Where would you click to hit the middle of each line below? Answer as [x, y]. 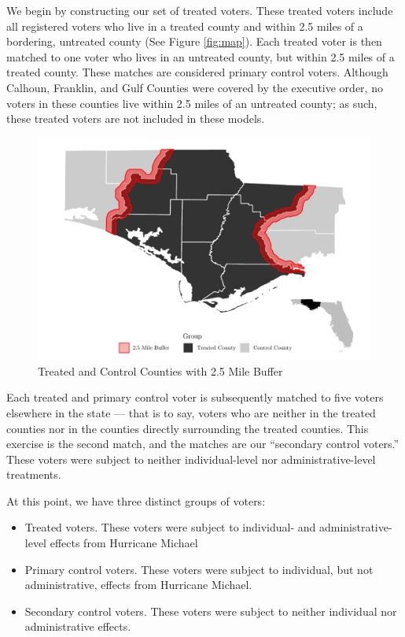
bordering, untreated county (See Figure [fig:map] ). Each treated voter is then [194, 41]
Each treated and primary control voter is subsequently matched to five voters [195, 397]
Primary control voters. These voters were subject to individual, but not [199, 569]
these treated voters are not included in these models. [136, 119]
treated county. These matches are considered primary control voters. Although [197, 72]
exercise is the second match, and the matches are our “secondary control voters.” [203, 444]
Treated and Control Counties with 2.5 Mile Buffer [160, 370]
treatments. [34, 474]
